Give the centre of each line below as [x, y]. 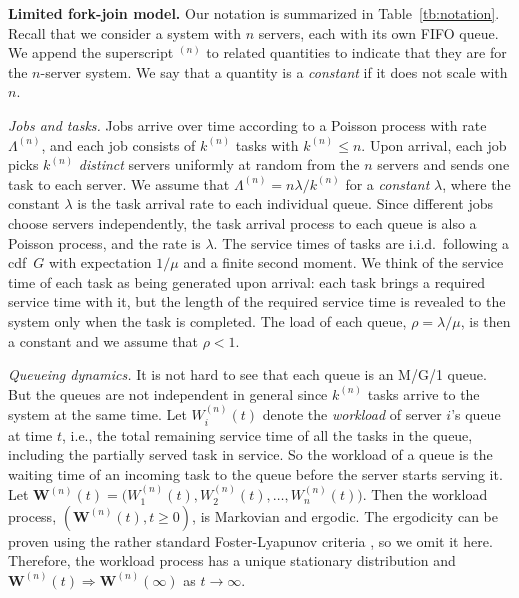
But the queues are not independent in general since [168, 393]
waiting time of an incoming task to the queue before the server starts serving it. [255, 473]
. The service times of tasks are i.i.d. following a [361, 242]
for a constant [387, 183]
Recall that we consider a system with [124, 32]
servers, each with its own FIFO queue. [378, 32]
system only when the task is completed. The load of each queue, [207, 320]
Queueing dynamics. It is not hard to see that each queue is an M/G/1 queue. [247, 374]
